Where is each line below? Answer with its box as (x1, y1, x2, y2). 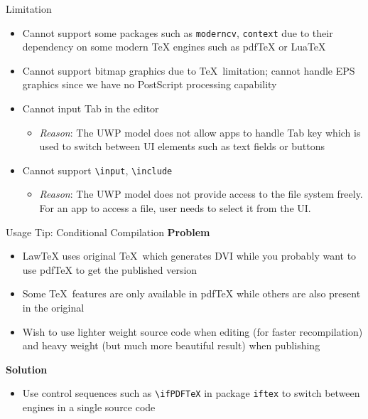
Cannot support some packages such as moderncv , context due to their (22, 25, 333, 40)
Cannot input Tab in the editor (22, 101, 159, 116)
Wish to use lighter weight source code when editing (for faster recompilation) (22, 324, 363, 339)
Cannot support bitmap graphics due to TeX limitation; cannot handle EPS (22, 63, 355, 78)
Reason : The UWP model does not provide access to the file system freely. (39, 186, 363, 201)
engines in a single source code (22, 400, 156, 415)
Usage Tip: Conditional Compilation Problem (6, 224, 210, 239)
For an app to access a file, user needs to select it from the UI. (39, 201, 311, 216)
